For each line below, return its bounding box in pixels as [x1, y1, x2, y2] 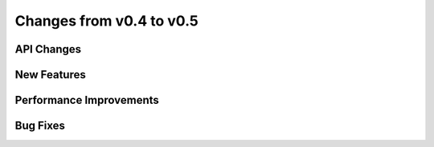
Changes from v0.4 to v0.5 [14, 12, 199, 30]
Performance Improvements [14, 93, 160, 107]
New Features [14, 68, 86, 81]
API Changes [14, 42, 82, 56]
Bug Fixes [14, 119, 66, 133]
